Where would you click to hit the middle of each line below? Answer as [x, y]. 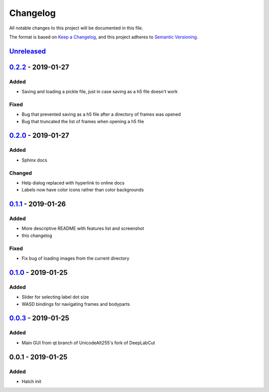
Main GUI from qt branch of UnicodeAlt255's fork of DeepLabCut [88, 343]
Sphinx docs [34, 160]
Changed [21, 173]
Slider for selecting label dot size [55, 297]
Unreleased [28, 51]
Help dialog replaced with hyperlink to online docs [73, 183]
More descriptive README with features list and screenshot [83, 228]
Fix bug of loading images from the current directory [75, 258]
